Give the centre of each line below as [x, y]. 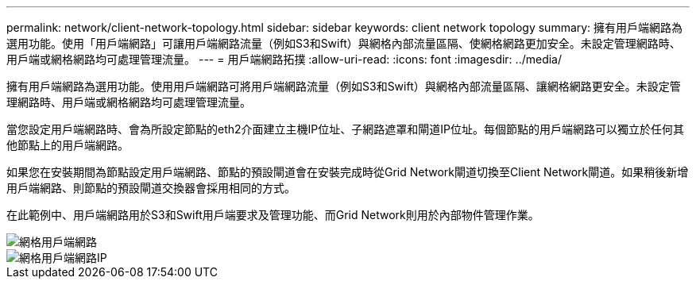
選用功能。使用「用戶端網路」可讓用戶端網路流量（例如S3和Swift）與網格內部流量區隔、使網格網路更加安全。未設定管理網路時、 [344, 43]
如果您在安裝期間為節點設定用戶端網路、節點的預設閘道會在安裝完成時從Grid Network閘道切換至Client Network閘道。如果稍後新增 [348, 172]
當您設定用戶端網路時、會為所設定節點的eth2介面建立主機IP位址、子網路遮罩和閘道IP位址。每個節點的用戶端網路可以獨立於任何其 [345, 129]
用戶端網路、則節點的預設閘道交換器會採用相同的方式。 [151, 188]
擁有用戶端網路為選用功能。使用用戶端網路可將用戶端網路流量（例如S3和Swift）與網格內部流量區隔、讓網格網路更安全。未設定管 [344, 86]
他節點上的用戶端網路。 [68, 145]
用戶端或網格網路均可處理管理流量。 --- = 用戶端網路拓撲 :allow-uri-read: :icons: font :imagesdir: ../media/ [284, 59]
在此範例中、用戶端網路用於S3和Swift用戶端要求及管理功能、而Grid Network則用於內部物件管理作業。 [273, 215]
